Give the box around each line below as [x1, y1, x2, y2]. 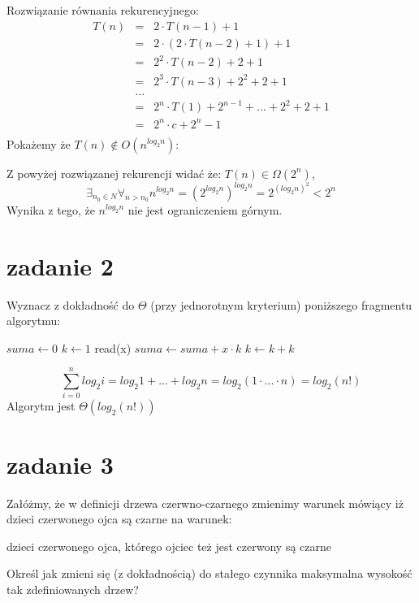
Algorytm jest [6, 397, 76, 414]
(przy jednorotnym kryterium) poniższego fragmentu [150, 296, 413, 313]
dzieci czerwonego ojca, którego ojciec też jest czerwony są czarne [6, 537, 331, 554]
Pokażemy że [6, 135, 71, 152]
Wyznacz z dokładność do [6, 296, 135, 313]
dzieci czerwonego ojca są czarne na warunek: [6, 510, 232, 527]
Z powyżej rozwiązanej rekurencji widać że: [6, 164, 222, 181]
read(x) [94, 339, 132, 356]
